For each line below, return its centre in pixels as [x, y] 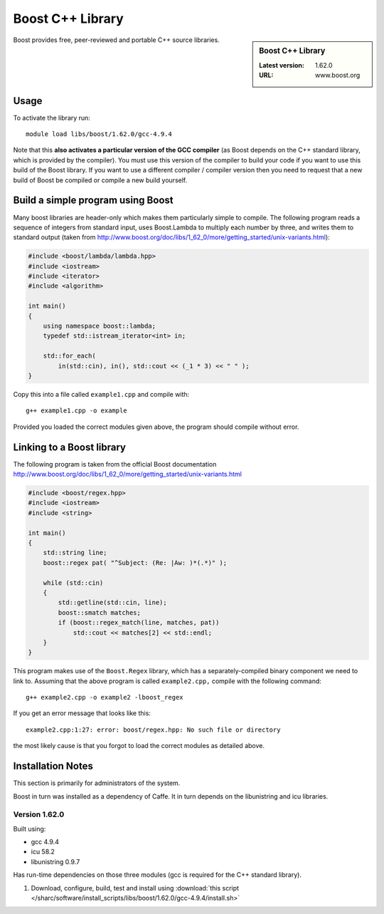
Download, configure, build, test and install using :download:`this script [135, 888]
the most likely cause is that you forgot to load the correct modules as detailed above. [139, 746]
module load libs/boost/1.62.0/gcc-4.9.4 [99, 134]
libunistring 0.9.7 [55, 861]
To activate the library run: [52, 118]
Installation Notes [53, 766]
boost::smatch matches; [100, 612]
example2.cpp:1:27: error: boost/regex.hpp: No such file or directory [153, 729]
